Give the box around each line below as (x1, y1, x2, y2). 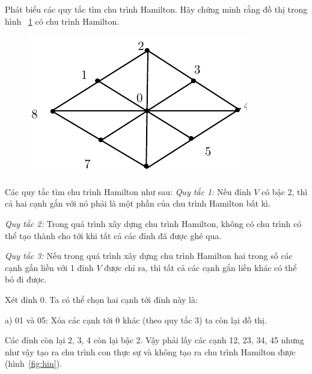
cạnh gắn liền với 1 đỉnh (5, 261, 94, 273)
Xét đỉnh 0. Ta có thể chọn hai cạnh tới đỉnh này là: (5, 293, 198, 305)
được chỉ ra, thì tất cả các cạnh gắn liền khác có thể (104, 261, 297, 273)
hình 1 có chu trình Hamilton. (5, 14, 120, 27)
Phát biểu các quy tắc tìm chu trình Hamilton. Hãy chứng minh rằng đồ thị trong (5, 3, 308, 15)
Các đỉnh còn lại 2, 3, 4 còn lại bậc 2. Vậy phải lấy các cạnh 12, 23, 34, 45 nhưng (5, 334, 304, 346)
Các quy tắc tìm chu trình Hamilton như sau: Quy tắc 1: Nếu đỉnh (5, 185, 251, 198)
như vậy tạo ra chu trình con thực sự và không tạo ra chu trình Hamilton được (5, 345, 296, 358)
